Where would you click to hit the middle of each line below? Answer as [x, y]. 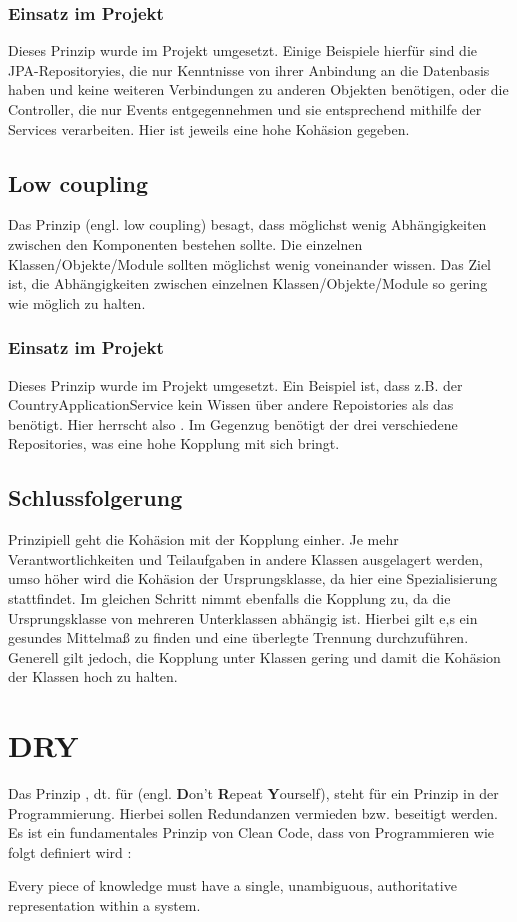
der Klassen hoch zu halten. [93, 676]
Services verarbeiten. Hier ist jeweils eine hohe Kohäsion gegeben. [209, 128]
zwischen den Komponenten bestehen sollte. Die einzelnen [185, 243]
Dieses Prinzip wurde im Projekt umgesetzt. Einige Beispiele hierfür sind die [242, 50]
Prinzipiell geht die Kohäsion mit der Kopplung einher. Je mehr [203, 539]
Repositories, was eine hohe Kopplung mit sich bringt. [174, 443]
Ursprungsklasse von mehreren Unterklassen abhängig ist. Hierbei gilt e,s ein [243, 617]
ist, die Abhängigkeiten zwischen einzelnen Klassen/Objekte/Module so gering [248, 283]
